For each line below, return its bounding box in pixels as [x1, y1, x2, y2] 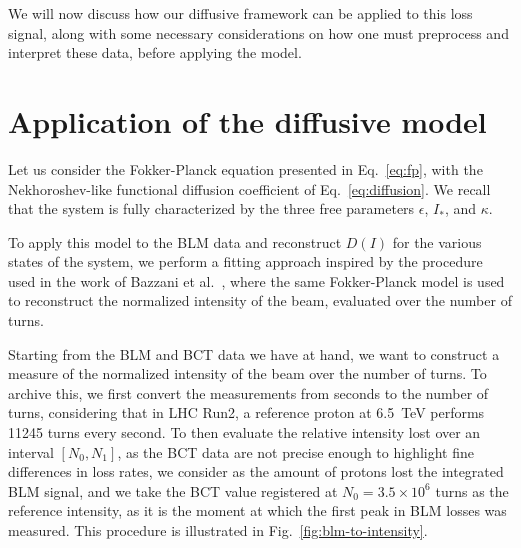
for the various [392, 231, 482, 252]
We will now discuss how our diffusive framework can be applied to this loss [8, 3, 473, 23]
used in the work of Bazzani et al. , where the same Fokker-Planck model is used [8, 270, 505, 291]
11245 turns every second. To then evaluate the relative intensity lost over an [8, 422, 481, 443]
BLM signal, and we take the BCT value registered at [8, 480, 338, 501]
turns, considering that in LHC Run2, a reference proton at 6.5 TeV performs [8, 402, 485, 423]
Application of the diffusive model [8, 100, 487, 141]
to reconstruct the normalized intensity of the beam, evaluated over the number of [8, 290, 512, 311]
